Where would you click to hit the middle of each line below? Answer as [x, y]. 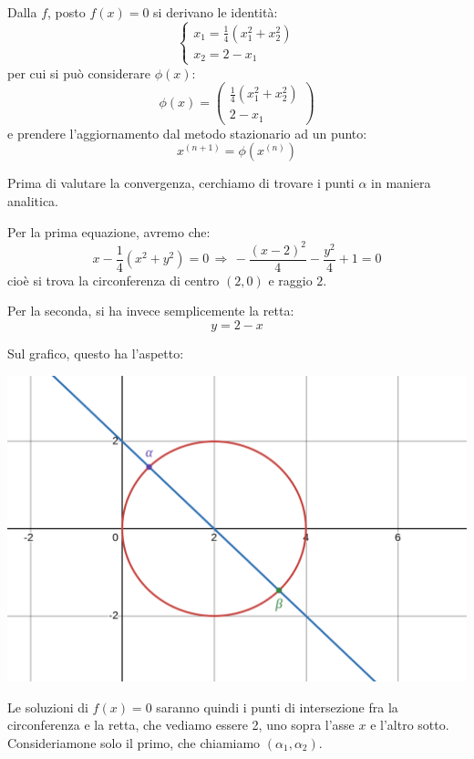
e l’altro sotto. [410, 725]
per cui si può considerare [79, 73]
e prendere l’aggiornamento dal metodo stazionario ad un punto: [187, 133]
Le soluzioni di [48, 707]
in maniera [401, 183]
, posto [67, 12]
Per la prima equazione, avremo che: [109, 231]
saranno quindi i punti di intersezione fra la [277, 707]
